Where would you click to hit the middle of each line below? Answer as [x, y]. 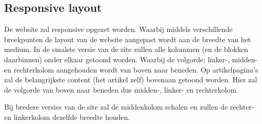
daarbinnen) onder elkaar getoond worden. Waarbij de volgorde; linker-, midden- [131, 59]
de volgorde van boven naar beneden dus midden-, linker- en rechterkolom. [121, 89]
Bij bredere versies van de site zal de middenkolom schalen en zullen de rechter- [129, 107]
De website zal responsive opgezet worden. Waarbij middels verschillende [118, 29]
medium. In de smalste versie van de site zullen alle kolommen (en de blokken [126, 49]
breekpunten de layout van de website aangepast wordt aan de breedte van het [128, 39]
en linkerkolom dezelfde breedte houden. [67, 117]
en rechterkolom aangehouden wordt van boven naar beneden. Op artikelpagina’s [131, 69]
